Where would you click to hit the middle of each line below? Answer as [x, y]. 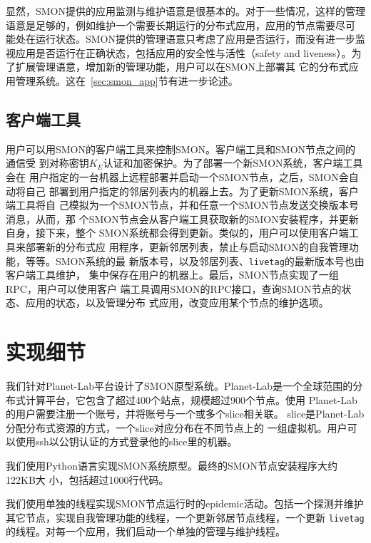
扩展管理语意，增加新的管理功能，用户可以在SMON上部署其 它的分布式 [182, 67]
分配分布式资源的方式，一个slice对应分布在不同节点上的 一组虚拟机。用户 [177, 427]
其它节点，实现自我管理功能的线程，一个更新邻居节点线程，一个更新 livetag [185, 517]
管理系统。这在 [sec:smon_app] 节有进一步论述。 [127, 80]
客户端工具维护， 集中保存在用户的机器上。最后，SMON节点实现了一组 [172, 275]
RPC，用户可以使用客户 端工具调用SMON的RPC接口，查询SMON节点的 [174, 288]
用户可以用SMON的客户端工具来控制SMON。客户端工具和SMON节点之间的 [181, 149]
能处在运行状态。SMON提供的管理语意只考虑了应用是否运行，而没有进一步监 [186, 39]
